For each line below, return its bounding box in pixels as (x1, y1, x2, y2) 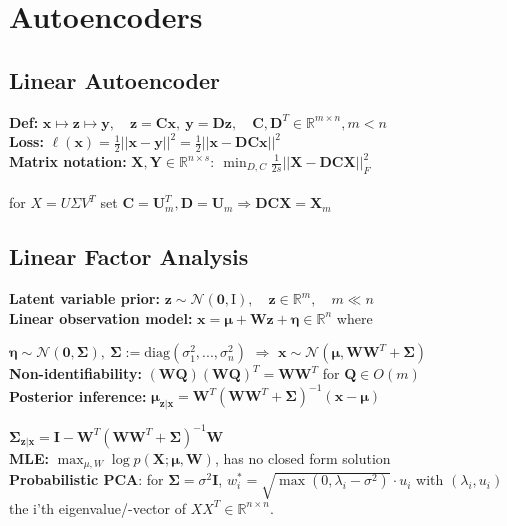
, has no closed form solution (214, 447, 391, 468)
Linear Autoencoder (9, 64, 220, 95)
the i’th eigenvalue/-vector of (9, 497, 186, 518)
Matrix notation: (9, 151, 127, 171)
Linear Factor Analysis (9, 241, 249, 272)
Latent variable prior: (9, 288, 160, 309)
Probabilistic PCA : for (9, 469, 164, 490)
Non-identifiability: (9, 363, 142, 384)
